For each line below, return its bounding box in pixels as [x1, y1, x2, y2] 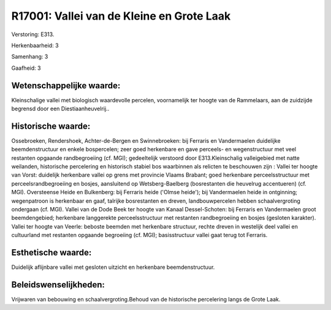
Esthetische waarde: [11, 248, 92, 258]
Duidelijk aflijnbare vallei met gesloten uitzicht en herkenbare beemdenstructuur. [11, 263, 215, 271]
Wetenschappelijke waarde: [11, 80, 121, 91]
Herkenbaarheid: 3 [11, 42, 59, 49]
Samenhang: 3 [11, 53, 48, 61]
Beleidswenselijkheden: [11, 279, 105, 290]
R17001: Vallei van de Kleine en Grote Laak [11, 9, 231, 23]
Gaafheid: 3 [11, 64, 41, 72]
